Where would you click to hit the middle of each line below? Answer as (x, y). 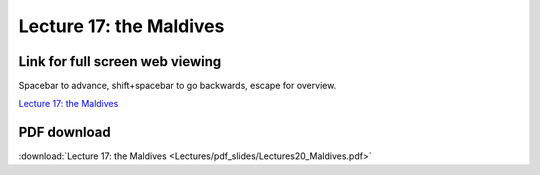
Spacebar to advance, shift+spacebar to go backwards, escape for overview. (177, 86)
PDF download (65, 132)
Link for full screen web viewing (120, 61)
